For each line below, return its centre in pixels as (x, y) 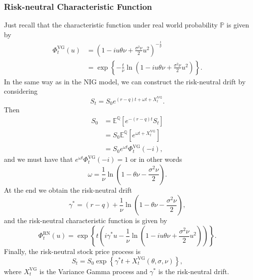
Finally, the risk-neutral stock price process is (72, 251)
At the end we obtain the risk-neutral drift (68, 190)
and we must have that (38, 159)
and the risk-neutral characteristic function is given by (86, 220)
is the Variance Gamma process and (93, 271)
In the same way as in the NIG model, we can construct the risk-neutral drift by (125, 81)
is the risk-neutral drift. (194, 271)
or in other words (156, 159)
